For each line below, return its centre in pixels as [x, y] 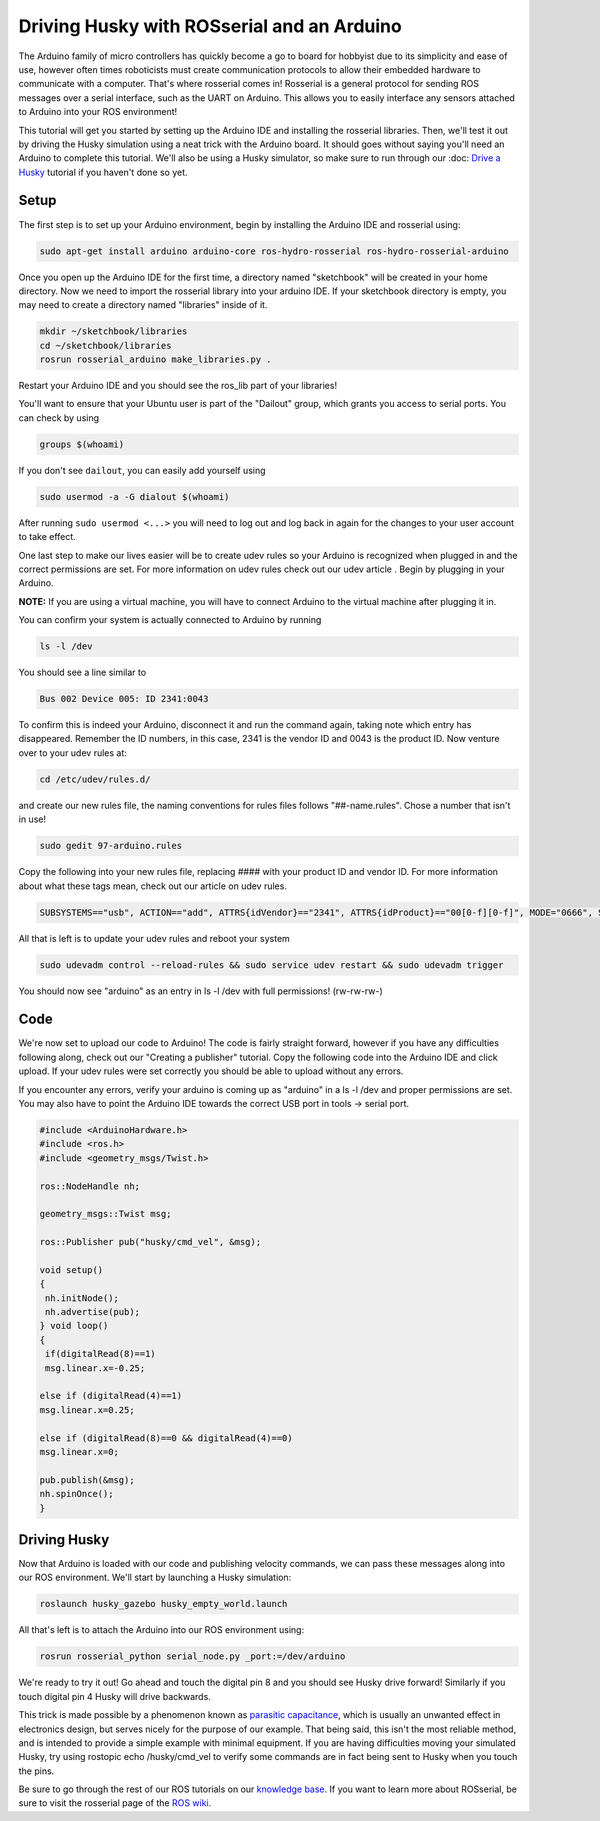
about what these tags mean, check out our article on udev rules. [152, 886]
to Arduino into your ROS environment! [98, 112]
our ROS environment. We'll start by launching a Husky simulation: [155, 1577]
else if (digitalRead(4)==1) [111, 1396]
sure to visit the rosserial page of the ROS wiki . [115, 1803]
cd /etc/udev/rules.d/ [95, 779]
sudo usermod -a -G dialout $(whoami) [134, 496]
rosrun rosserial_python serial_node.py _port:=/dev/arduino [192, 1656]
